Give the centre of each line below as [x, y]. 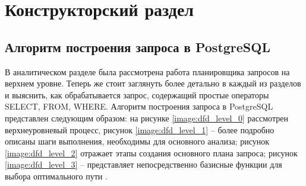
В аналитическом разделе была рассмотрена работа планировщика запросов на [147, 71]
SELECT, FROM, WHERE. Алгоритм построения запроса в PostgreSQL [139, 106]
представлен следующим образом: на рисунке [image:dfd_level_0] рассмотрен [146, 118]
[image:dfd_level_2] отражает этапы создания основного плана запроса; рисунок [151, 153]
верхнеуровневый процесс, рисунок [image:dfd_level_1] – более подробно [140, 129]
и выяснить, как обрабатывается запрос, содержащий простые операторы [137, 94]
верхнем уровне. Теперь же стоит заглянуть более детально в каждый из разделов [153, 83]
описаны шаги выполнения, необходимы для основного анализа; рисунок [137, 141]
